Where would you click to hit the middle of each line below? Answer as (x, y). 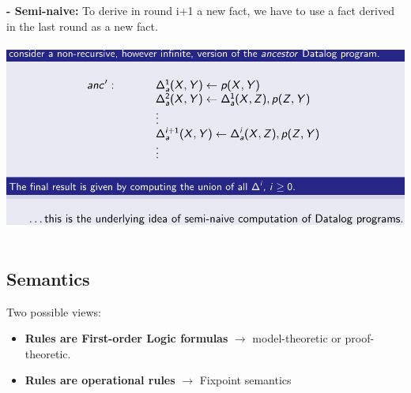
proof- (360, 338)
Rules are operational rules (100, 380)
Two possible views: (54, 311)
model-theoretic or (297, 338)
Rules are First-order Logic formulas (126, 338)
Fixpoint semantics (245, 380)
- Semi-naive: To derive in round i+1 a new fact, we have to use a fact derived (200, 10)
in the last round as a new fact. (82, 26)
